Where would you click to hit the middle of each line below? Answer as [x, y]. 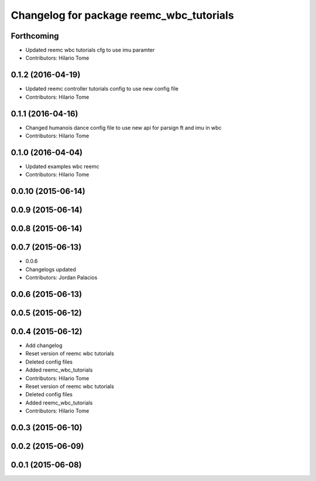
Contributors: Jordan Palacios [61, 278]
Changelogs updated [51, 269]
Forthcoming [35, 36]
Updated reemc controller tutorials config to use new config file [102, 89]
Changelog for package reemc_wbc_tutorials [122, 15]
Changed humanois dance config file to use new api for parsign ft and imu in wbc [123, 127]
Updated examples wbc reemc [62, 166]
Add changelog [44, 345]
